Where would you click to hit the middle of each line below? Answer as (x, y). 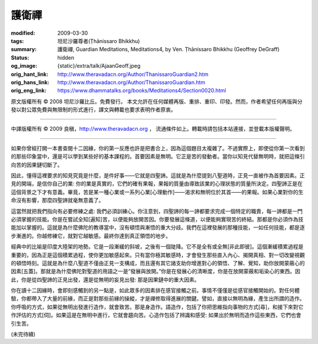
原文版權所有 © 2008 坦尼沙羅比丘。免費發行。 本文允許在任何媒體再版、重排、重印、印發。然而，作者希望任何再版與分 (157, 101)
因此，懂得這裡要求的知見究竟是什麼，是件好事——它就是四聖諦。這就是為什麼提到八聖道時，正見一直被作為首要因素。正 (158, 176)
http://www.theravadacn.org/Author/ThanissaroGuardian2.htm (133, 74)
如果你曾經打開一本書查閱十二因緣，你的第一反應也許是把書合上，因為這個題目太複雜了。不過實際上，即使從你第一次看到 (158, 148)
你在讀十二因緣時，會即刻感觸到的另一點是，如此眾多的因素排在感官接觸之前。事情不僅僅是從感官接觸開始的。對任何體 (155, 290)
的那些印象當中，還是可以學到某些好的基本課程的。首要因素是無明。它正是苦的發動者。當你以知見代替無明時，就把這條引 (158, 157)
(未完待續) (23, 334)
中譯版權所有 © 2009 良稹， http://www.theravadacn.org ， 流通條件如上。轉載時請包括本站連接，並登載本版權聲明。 (153, 129)
